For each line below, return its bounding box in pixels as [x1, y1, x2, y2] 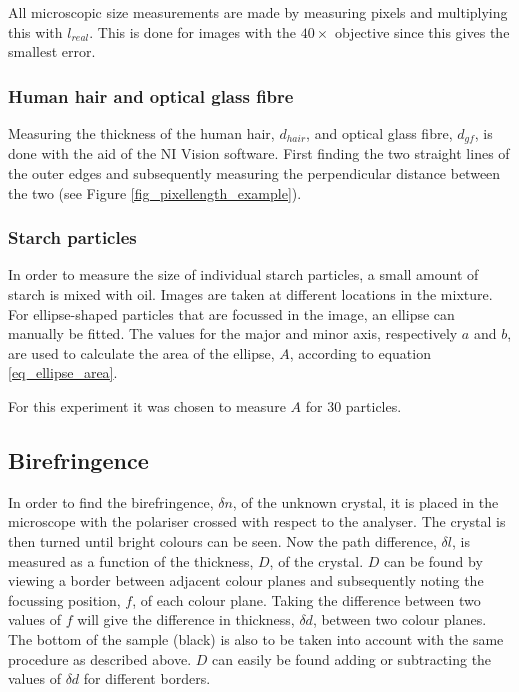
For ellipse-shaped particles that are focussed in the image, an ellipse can [8, 303, 455, 324]
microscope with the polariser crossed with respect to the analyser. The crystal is [8, 511, 506, 532]
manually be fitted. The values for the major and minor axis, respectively [8, 323, 458, 344]
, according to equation [289, 342, 431, 363]
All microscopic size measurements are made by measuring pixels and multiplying [8, 2, 508, 22]
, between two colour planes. [312, 609, 487, 630]
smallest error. [8, 41, 96, 62]
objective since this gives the [334, 21, 510, 42]
